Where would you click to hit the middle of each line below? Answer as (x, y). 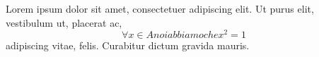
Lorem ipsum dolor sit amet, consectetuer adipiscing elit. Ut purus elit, (160, 8)
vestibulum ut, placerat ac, (64, 22)
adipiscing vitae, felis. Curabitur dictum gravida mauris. (128, 45)
